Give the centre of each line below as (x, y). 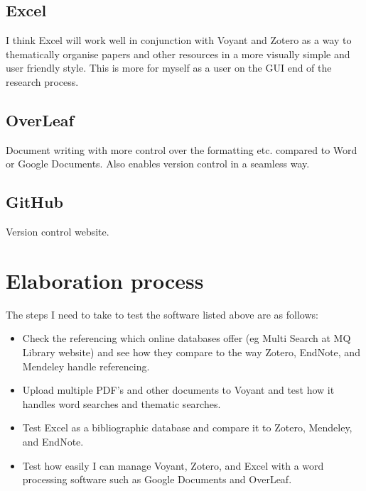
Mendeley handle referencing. (86, 366)
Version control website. (58, 232)
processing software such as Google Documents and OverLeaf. (157, 479)
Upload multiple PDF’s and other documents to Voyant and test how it (178, 390)
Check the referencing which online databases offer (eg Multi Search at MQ (187, 338)
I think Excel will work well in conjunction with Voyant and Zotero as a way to (179, 40)
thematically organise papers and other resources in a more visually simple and (178, 54)
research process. (42, 81)
